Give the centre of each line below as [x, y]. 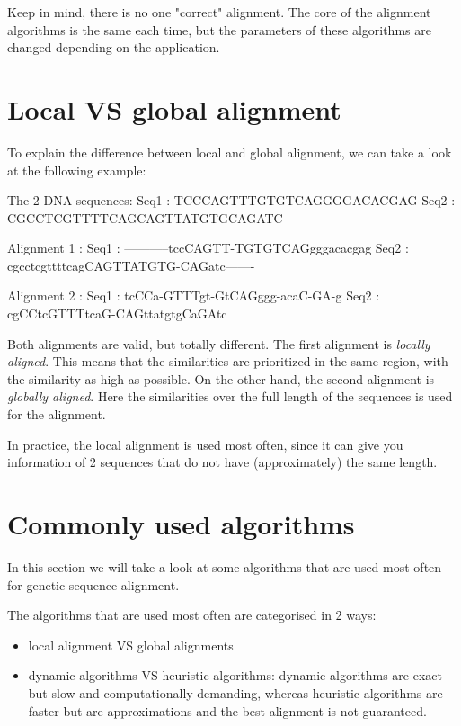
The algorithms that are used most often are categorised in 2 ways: [192, 615]
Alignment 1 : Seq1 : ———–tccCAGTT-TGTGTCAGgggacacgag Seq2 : [208, 248]
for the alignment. [57, 414]
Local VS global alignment [174, 108]
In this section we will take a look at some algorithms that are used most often [225, 566]
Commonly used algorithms [181, 524]
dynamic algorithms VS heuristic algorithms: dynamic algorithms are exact [235, 675]
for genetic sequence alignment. [93, 584]
